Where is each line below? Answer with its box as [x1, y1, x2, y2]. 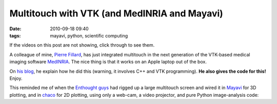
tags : [9, 32, 21, 38]
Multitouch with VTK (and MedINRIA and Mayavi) [9, 8, 223, 19]
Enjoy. [9, 75, 23, 81]
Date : [9, 26, 22, 32]
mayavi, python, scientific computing [50, 32, 128, 38]
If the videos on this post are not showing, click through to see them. [9, 42, 155, 48]
